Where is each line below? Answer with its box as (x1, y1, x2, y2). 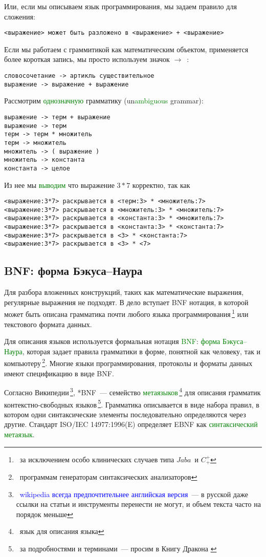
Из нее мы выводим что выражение (4, 179, 115, 190)
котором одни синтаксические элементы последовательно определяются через (4, 409, 246, 419)
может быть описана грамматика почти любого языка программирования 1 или (4, 307, 249, 319)
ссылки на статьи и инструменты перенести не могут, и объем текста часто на (16, 499, 261, 509)
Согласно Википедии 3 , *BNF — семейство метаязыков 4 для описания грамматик (4, 385, 261, 397)
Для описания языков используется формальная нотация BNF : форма (4, 336, 220, 347)
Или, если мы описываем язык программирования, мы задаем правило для (4, 1, 237, 11)
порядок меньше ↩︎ (16, 508, 73, 519)
